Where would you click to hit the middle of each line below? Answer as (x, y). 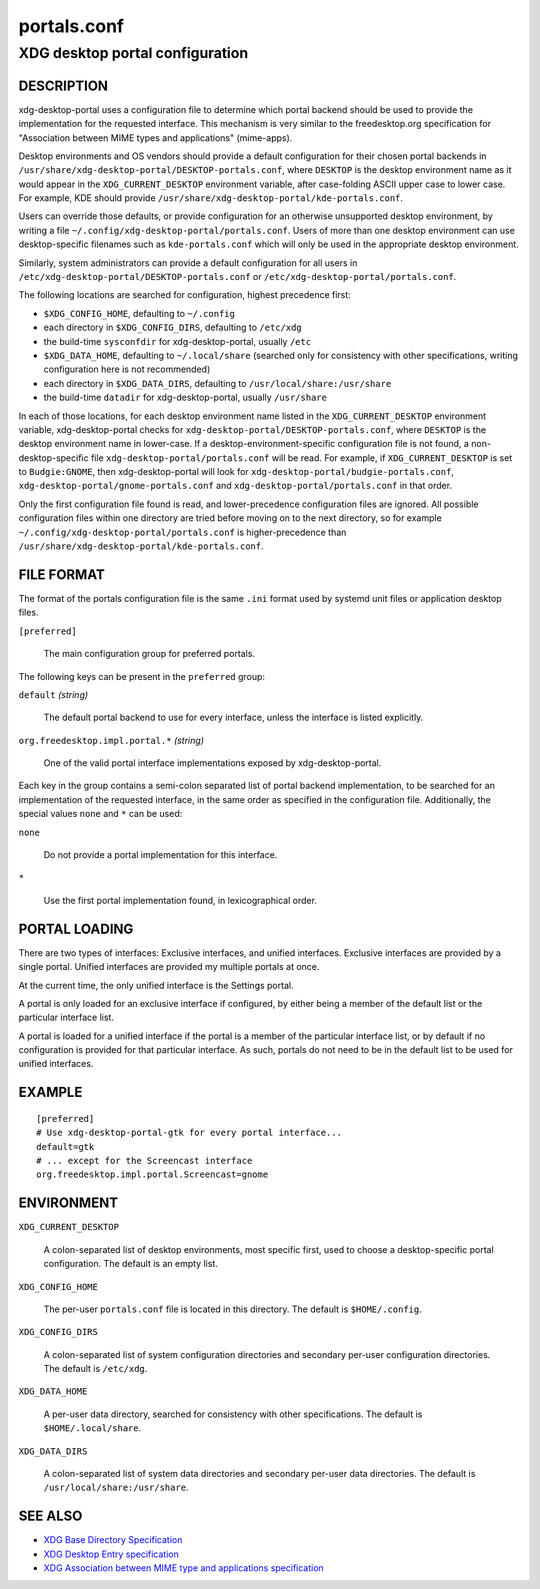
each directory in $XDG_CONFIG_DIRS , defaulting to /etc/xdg (172, 327)
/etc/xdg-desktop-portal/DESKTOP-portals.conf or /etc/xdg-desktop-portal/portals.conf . (237, 277)
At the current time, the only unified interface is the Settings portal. (156, 985)
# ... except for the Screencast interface (144, 1161)
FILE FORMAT (61, 574)
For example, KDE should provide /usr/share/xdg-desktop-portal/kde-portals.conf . (211, 198)
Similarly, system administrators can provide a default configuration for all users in (188, 262)
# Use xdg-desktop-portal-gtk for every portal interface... (189, 1133)
